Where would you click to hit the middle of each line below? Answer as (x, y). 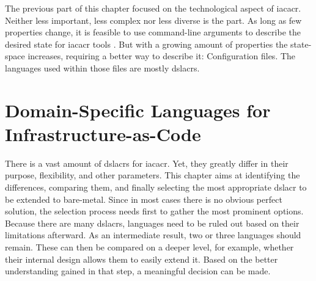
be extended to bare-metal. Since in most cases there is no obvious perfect (144, 199)
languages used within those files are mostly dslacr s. (102, 68)
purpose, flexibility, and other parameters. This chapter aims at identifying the (152, 175)
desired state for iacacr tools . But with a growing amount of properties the (146, 44)
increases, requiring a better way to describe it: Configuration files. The (162, 56)
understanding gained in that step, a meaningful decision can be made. (138, 271)
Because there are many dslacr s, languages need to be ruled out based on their (152, 223)
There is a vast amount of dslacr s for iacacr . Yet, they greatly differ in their (147, 163)
